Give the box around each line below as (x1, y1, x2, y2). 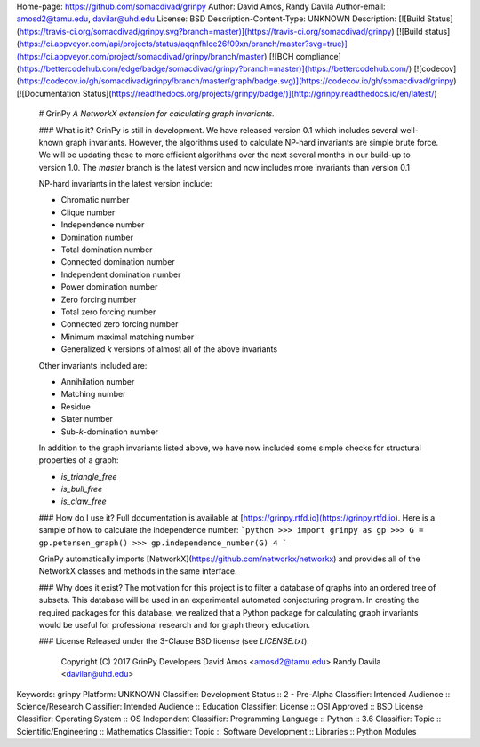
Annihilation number (60, 376, 135, 386)
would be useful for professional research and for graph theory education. (38, 619, 311, 630)
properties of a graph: (38, 455, 119, 465)
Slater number (60, 414, 113, 425)
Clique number (60, 207, 116, 218)
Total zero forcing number (60, 306, 156, 317)
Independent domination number (60, 269, 181, 280)
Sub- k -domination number (60, 426, 159, 437)
